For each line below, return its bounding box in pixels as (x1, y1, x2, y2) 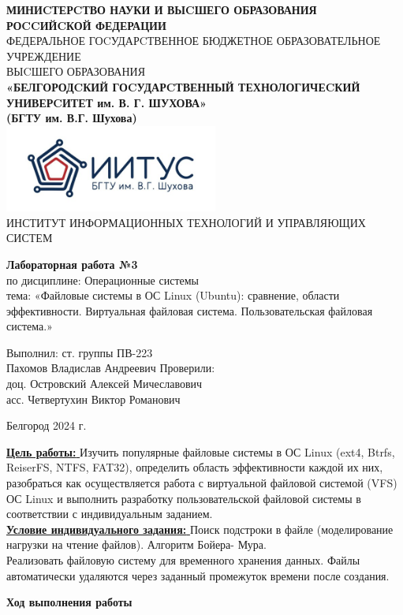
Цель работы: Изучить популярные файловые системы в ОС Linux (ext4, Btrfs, (6, 443, 395, 460)
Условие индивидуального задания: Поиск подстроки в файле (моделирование (6, 520, 394, 537)
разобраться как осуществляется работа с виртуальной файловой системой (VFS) (6, 475, 397, 491)
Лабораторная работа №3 (6, 255, 138, 272)
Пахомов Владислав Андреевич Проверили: (6, 360, 215, 376)
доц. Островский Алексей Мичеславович (6, 375, 203, 392)
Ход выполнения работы (6, 594, 132, 610)
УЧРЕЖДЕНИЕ (6, 47, 81, 64)
